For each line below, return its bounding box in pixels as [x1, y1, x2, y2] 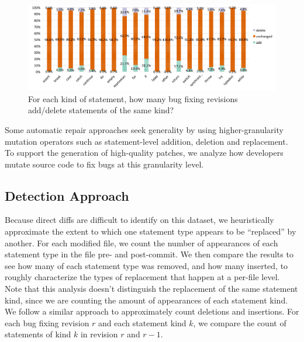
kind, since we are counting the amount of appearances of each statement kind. [5, 294, 288, 306]
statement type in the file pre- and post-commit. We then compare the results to [5, 248, 293, 260]
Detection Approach [5, 186, 129, 204]
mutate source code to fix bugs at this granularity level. [5, 158, 204, 170]
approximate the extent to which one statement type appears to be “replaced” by [5, 225, 296, 238]
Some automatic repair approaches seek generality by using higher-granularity [5, 123, 284, 135]
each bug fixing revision [5, 316, 89, 329]
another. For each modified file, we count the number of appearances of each [5, 236, 278, 249]
